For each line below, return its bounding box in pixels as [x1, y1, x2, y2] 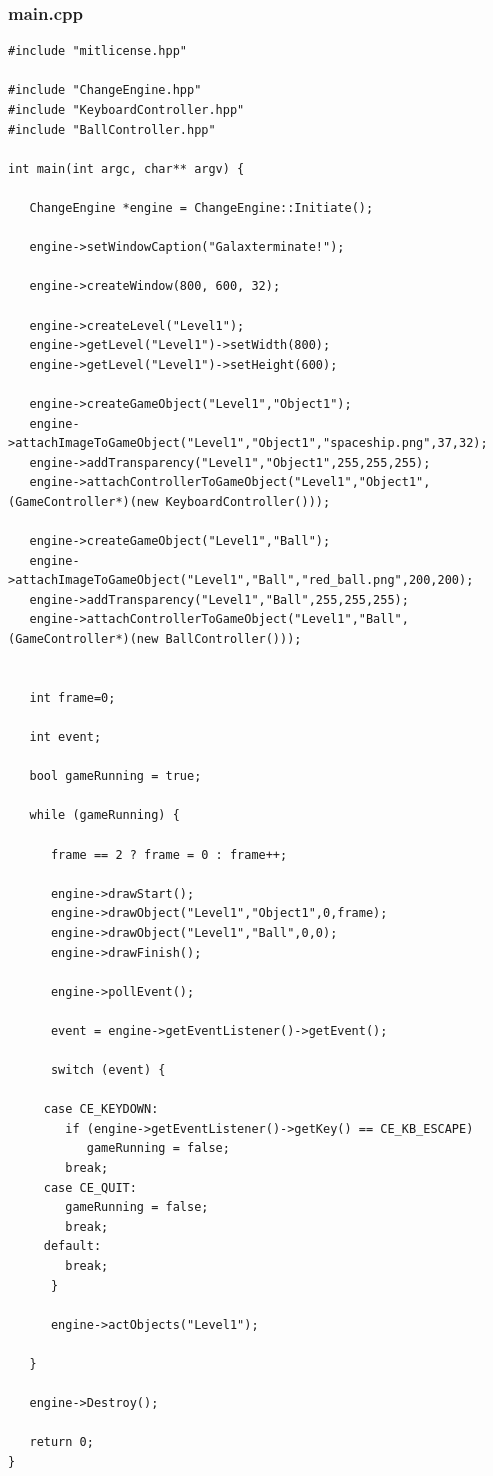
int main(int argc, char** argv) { [8, 161, 245, 176]
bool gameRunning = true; [29, 769, 202, 784]
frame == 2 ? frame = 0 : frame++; [50, 847, 288, 862]
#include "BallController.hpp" [8, 122, 216, 137]
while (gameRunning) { [29, 808, 180, 823]
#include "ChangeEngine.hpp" [8, 83, 202, 98]
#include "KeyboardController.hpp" [8, 103, 245, 117]
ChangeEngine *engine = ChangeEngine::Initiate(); [29, 200, 374, 215]
